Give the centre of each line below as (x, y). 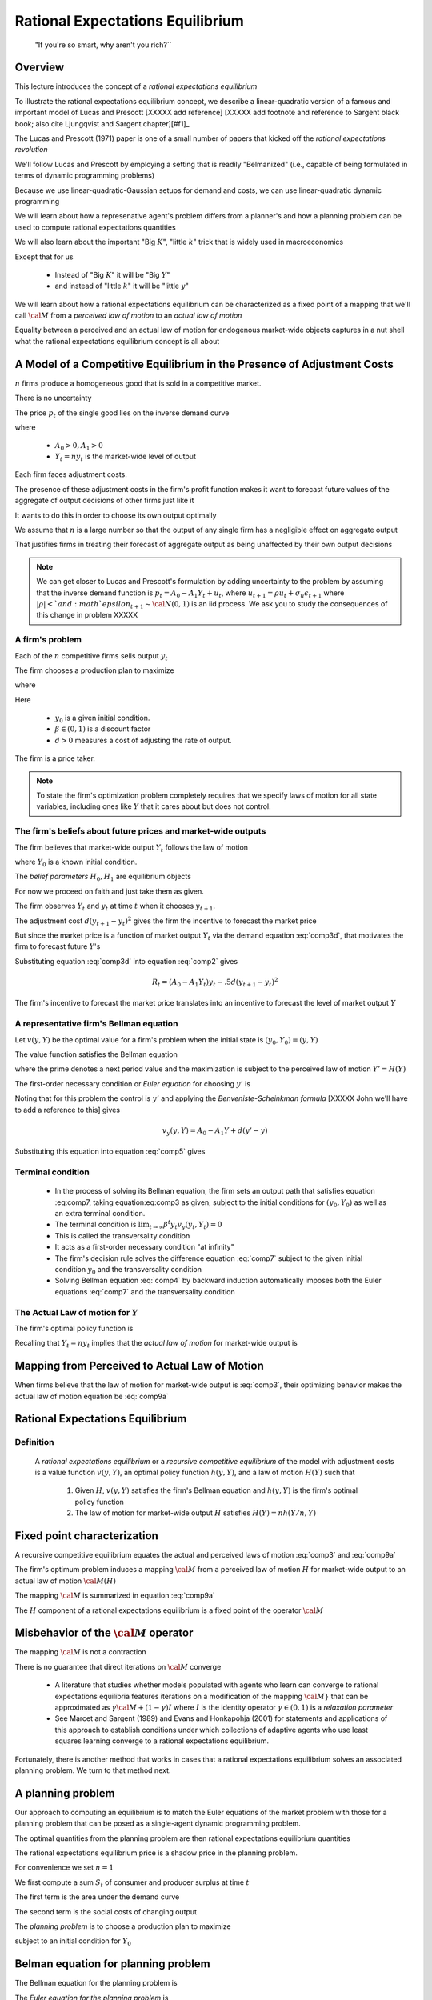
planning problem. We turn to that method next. (93, 1770)
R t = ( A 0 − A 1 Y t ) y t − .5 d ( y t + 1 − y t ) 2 (215, 982)
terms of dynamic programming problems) (85, 175)
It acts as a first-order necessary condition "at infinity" (145, 1247)
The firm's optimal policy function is (74, 1328)
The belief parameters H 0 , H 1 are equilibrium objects (103, 878)
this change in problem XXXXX (87, 615)
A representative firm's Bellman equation (96, 1024)
